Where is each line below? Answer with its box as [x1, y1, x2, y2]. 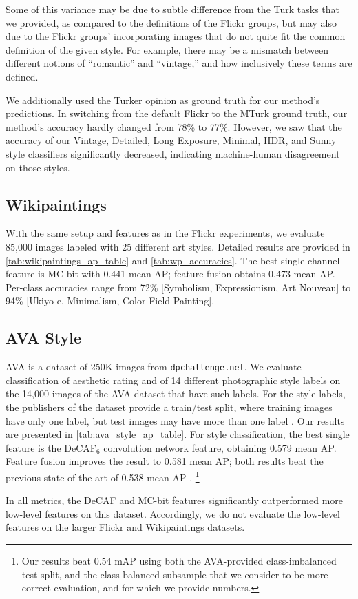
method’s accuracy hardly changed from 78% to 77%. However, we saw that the [6, 119, 342, 134]
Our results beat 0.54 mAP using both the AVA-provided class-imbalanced [21, 553, 337, 567]
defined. [6, 69, 39, 83]
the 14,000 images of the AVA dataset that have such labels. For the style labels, [6, 386, 346, 401]
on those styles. [6, 160, 70, 174]
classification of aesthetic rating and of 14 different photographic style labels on [6, 372, 341, 387]
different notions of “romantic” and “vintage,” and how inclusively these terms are [6, 56, 352, 70]
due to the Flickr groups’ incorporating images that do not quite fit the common [6, 29, 346, 43]
